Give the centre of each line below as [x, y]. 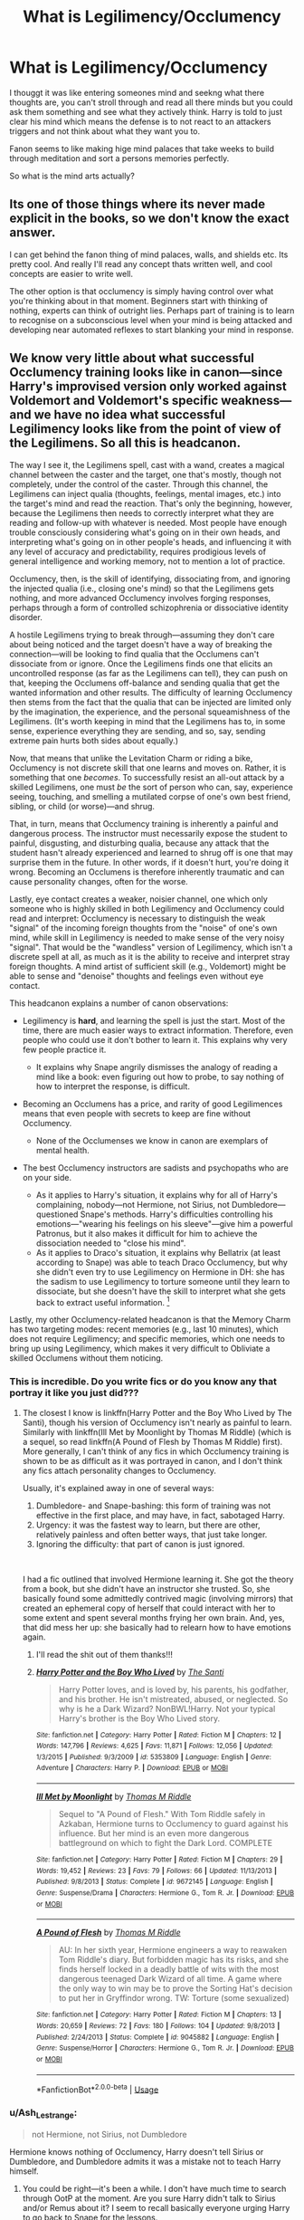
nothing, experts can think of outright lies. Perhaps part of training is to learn [152, 311]
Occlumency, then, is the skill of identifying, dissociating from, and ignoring [150, 579]
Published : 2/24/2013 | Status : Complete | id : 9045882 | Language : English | [157, 2037]
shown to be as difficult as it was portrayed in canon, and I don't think [152, 1460]
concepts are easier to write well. [71, 273]
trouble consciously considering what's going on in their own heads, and [145, 532]
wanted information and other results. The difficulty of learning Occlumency [151, 692]
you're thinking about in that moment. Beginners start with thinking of [139, 301]
